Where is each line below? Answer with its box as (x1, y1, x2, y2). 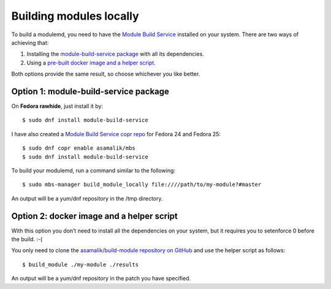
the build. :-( (11, 236, 43, 243)
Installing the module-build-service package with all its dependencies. (26, 50, 205, 58)
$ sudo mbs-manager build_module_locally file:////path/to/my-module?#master (22, 181, 262, 188)
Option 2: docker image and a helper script (11, 210, 178, 221)
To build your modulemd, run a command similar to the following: (11, 166, 176, 174)
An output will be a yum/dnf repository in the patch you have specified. (11, 275, 191, 282)
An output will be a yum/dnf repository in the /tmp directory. (11, 195, 163, 202)
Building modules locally (11, 9, 139, 23)
